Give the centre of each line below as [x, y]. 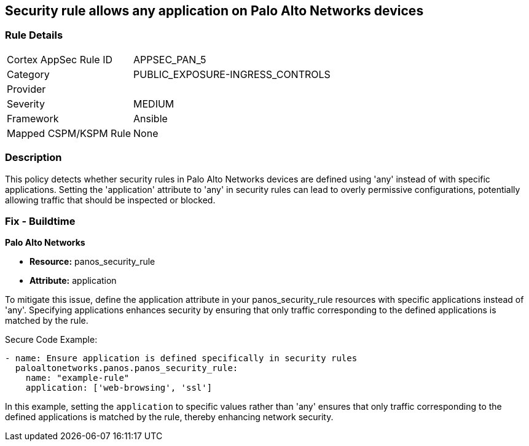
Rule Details [34, 35]
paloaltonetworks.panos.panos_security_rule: [127, 368]
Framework [33, 118]
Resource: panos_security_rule [92, 262]
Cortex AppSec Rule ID [60, 59]
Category [28, 74]
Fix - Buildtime [40, 221]
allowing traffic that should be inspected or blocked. [110, 200]
